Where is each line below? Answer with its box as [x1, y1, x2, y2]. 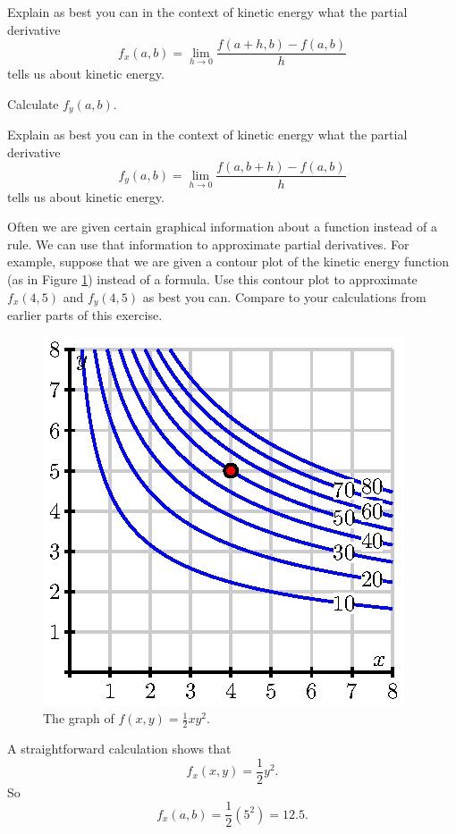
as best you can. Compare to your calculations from [142, 287, 426, 306]
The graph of [43, 709, 114, 728]
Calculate [7, 94, 59, 113]
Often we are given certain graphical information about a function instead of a [7, 217, 437, 236]
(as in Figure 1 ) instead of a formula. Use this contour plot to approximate [7, 269, 418, 288]
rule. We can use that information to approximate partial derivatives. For [7, 234, 410, 253]
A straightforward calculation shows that [7, 738, 232, 757]
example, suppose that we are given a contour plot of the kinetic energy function [7, 252, 450, 271]
